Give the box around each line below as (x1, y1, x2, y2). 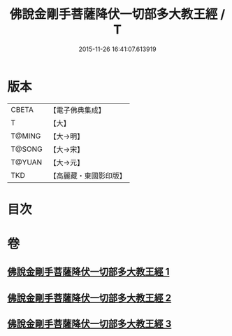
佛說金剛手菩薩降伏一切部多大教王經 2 (7, 292, 172, 304)
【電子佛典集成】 (49, 105, 106, 115)
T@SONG (10, 144, 43, 154)
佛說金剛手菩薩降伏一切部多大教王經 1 (7, 266, 170, 278)
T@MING (10, 131, 41, 141)
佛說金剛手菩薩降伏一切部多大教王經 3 (7, 318, 172, 330)
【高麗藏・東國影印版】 (49, 171, 127, 181)
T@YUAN (10, 157, 43, 167)
